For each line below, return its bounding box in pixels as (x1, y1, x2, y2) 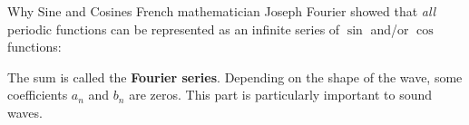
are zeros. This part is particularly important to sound (129, 85, 433, 104)
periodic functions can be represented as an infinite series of (7, 19, 340, 38)
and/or (370, 19, 409, 38)
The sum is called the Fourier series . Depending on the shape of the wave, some (7, 67, 463, 86)
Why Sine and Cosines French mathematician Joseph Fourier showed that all (7, 2, 436, 20)
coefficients (7, 85, 68, 104)
